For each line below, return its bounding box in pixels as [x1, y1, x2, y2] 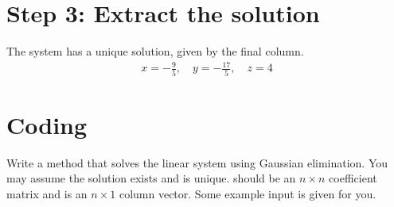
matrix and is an [6, 185, 88, 201]
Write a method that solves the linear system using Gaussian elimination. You [6, 154, 388, 171]
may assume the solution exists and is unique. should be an [6, 170, 296, 186]
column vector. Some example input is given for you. [119, 185, 376, 201]
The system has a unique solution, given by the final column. [6, 43, 304, 59]
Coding [6, 108, 88, 140]
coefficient [329, 170, 377, 186]
